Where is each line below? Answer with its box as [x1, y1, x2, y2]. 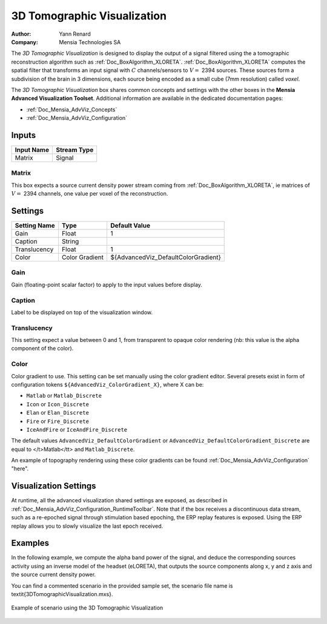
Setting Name [15, 222, 56, 230]
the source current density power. [11, 571, 96, 578]
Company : [11, 38, 39, 45]
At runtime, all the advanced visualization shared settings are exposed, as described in [11, 497, 228, 504]
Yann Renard [59, 30, 91, 38]
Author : [11, 30, 31, 38]
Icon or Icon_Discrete [26, 400, 89, 408]
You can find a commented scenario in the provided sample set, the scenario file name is [11, 582, 233, 590]
